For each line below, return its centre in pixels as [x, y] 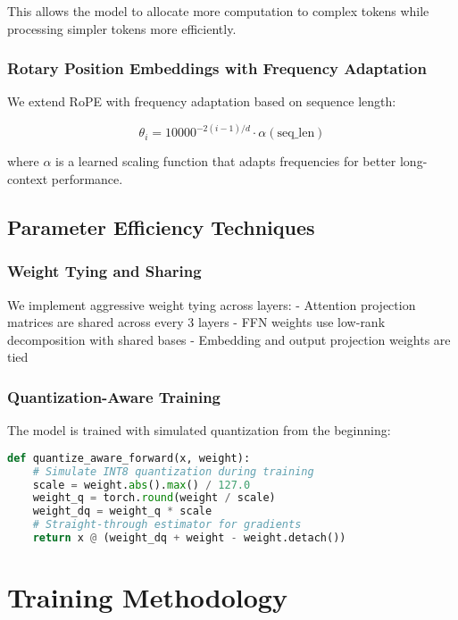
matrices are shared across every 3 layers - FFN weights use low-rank [196, 322]
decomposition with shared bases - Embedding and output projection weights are [229, 339]
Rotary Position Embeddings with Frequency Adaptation [217, 68]
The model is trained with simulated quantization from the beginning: [199, 430]
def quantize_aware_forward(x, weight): [129, 458]
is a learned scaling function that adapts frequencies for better [226, 161]
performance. [87, 179]
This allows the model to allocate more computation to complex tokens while [218, 11]
